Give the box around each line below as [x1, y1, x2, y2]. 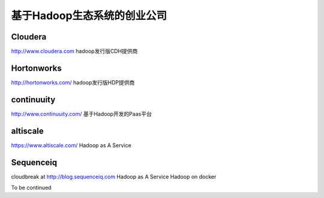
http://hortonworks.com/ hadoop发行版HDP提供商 [11, 78, 135, 86]
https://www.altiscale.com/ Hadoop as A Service [11, 141, 131, 149]
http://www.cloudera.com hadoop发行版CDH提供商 [11, 48, 138, 55]
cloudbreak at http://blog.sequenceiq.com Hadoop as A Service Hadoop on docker [11, 173, 217, 180]
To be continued [11, 184, 52, 191]
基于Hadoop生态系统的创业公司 [11, 9, 167, 22]
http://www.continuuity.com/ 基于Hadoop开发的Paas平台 [11, 110, 152, 117]
